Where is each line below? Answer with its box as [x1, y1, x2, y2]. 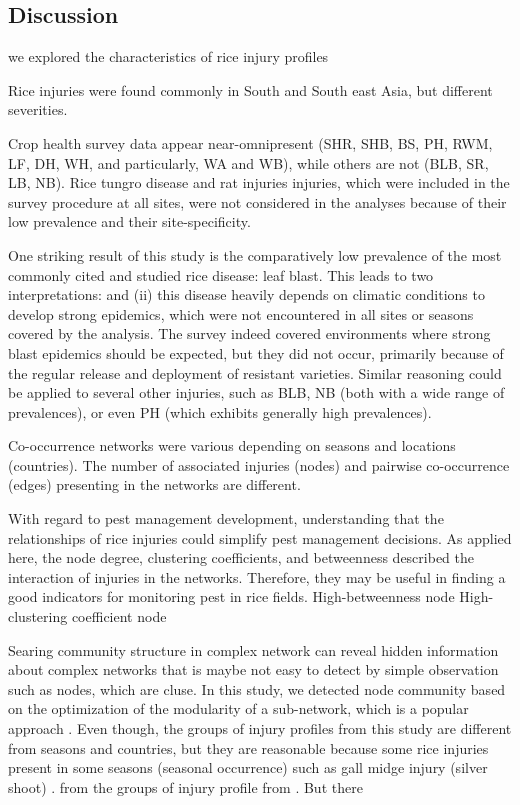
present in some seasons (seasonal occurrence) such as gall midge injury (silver [8, 757, 488, 778]
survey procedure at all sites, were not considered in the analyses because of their [8, 191, 507, 212]
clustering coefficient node [8, 606, 167, 627]
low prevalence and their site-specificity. [8, 211, 251, 232]
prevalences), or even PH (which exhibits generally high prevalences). [8, 401, 432, 422]
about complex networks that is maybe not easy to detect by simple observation [8, 659, 499, 680]
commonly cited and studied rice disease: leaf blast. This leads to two [8, 264, 434, 285]
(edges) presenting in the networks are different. [8, 474, 301, 495]
